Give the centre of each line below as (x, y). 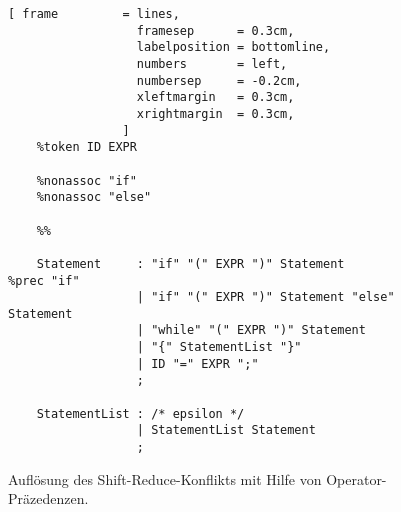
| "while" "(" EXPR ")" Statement (251, 330)
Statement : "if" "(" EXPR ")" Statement (190, 263)
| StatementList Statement (226, 430)
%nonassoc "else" (94, 197)
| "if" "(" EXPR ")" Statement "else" (265, 297)
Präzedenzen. (48, 498)
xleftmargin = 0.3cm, (215, 97)
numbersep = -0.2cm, (219, 80)
